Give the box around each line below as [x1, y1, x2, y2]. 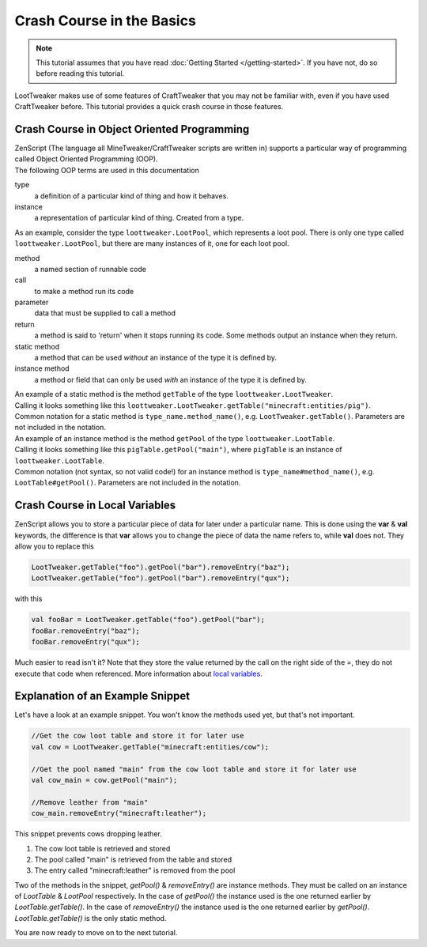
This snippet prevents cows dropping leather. [14, 829, 162, 839]
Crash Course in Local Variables [14, 499, 176, 512]
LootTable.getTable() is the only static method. [14, 913, 167, 922]
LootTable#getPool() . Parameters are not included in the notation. [14, 478, 241, 488]
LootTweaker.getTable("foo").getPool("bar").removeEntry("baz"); [31, 563, 290, 572]
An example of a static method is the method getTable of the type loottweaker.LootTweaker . [14, 390, 334, 399]
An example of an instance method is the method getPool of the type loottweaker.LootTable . [14, 433, 335, 443]
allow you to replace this [14, 541, 94, 551]
